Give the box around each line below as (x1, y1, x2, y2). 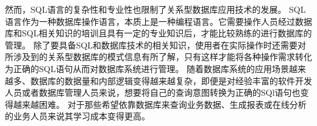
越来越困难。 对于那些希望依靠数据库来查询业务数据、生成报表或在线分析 (13, 98, 307, 110)
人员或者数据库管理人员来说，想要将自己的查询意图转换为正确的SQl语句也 (5, 86, 301, 99)
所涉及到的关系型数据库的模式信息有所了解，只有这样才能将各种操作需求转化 (5, 50, 312, 63)
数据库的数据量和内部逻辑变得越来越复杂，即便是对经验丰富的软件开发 (30, 74, 312, 87)
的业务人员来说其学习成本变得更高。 (5, 110, 150, 122)
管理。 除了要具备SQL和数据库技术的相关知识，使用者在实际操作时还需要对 (5, 38, 307, 51)
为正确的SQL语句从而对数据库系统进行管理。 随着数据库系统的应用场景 (5, 62, 290, 75)
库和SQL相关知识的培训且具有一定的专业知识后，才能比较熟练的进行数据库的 (5, 27, 312, 39)
